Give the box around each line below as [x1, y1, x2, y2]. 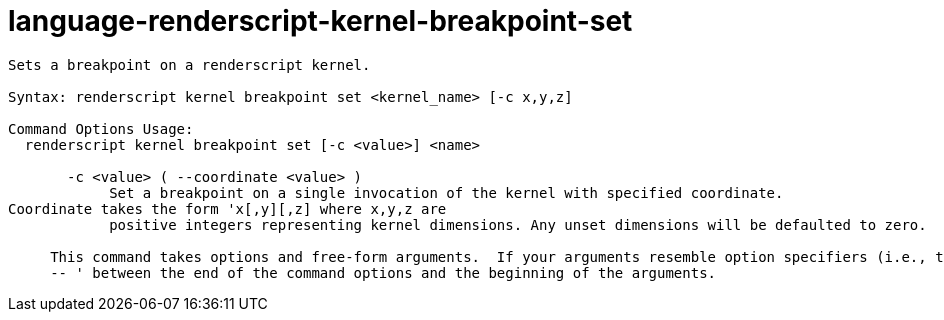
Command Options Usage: [8, 120, 194, 137]
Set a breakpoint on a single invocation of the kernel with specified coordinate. [109, 184, 784, 201]
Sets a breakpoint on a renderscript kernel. [8, 56, 371, 73]
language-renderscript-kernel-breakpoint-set [8, 4, 633, 38]
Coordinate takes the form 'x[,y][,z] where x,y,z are [8, 200, 447, 217]
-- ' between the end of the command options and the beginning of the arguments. [50, 264, 717, 281]
